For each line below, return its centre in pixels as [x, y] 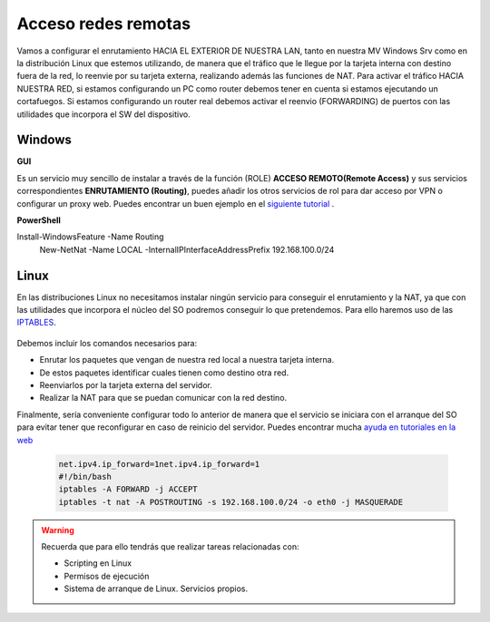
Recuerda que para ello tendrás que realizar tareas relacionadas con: [170, 547]
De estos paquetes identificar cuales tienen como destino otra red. [164, 373]
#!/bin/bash [85, 476]
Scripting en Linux [98, 563]
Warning [58, 530]
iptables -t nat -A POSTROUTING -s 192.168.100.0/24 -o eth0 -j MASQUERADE [231, 502]
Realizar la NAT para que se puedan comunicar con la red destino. [163, 398]
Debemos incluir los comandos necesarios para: [107, 343]
